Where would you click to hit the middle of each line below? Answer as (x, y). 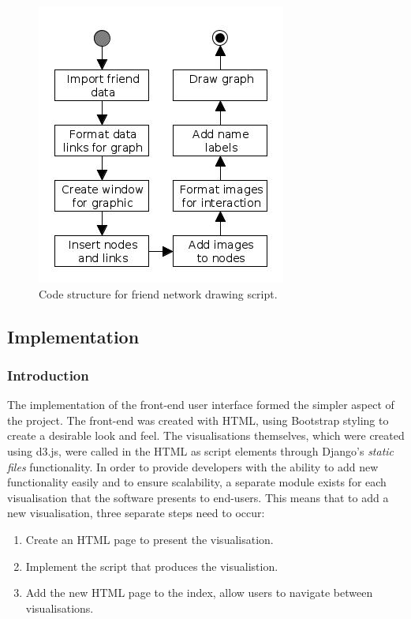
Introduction (48, 375)
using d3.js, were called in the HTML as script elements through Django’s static (201, 450)
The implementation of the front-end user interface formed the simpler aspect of (201, 405)
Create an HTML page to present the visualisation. (149, 539)
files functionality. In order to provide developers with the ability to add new (193, 466)
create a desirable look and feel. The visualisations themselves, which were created (206, 435)
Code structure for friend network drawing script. (158, 293)
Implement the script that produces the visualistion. (152, 566)
